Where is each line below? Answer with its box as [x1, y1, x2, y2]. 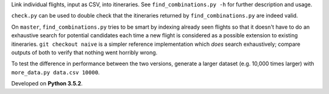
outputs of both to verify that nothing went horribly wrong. [11, 49, 158, 56]
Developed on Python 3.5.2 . [11, 80, 83, 87]
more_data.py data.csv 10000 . [11, 68, 100, 76]
